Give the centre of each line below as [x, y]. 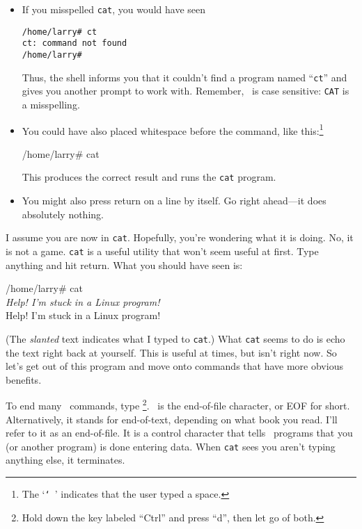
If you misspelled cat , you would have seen [113, 9]
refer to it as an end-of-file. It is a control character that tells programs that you [179, 433]
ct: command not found [74, 43]
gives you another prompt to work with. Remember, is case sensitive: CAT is [186, 91]
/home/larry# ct [60, 32]
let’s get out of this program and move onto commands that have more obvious [174, 366]
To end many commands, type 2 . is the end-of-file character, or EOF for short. [178, 404]
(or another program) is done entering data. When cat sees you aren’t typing [171, 446]
